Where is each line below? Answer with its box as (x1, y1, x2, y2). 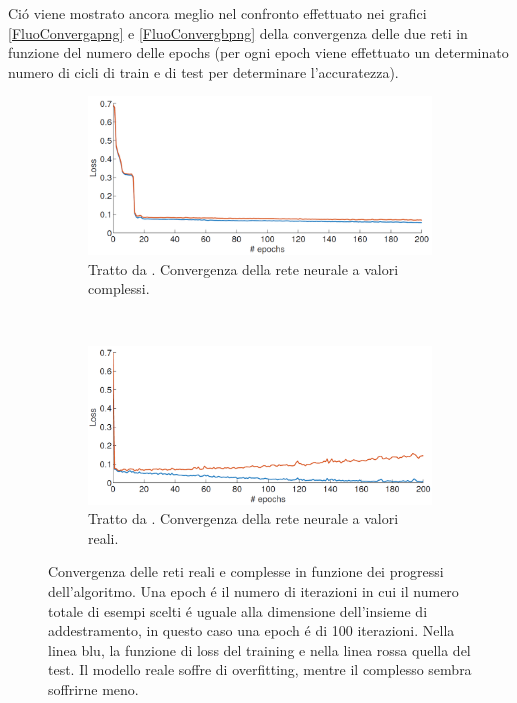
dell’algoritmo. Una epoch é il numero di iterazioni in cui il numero (48, 580, 459, 601)
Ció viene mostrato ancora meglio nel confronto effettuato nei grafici (8, 3, 427, 23)
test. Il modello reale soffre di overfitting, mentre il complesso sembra (48, 659, 472, 680)
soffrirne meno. (48, 678, 139, 699)
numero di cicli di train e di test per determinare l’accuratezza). (8, 61, 399, 82)
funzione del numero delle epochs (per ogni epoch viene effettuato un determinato (8, 42, 509, 63)
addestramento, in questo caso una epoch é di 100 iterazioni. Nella (48, 620, 455, 641)
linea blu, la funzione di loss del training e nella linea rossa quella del (48, 639, 471, 660)
